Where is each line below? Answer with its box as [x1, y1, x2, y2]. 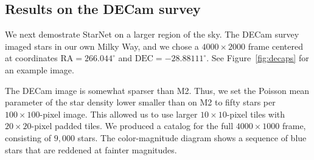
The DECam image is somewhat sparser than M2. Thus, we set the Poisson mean [5, 84, 310, 96]
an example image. [5, 63, 74, 76]
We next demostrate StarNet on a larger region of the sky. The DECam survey [5, 28, 299, 41]
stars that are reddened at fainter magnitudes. [5, 143, 177, 156]
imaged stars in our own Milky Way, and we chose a [5, 39, 199, 52]
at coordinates [5, 52, 58, 64]
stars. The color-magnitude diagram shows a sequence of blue [77, 131, 307, 144]
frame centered [248, 39, 303, 52]
